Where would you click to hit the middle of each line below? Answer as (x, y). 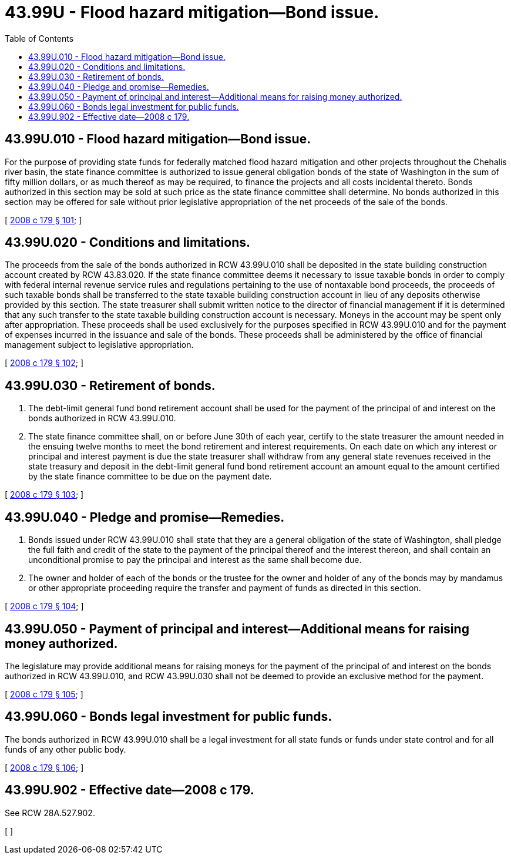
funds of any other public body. (65, 749)
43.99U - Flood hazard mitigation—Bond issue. (192, 12)
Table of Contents (39, 38)
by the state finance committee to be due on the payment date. (150, 477)
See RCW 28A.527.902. (50, 813)
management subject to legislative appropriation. (99, 345)
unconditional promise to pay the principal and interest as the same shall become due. (195, 560)
